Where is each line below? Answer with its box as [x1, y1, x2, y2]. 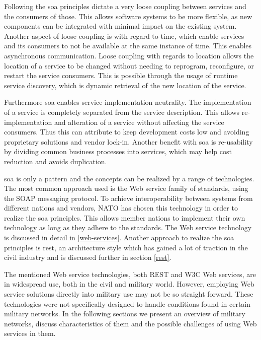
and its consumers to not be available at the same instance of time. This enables [4, 40, 252, 51]
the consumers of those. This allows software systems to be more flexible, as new [4, 11, 252, 21]
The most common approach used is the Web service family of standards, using [4, 183, 248, 193]
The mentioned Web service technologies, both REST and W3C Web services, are [4, 268, 256, 279]
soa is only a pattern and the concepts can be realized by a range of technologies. [4, 173, 254, 183]
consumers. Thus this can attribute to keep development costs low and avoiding [4, 126, 249, 137]
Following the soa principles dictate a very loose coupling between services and [4, 1, 246, 11]
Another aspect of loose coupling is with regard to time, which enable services [4, 30, 244, 41]
